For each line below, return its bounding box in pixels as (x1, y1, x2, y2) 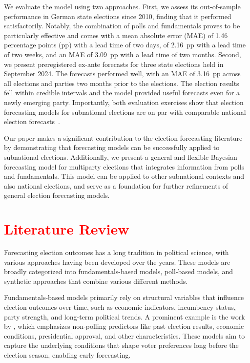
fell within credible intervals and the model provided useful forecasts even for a (4, 87, 240, 98)
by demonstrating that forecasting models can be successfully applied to (4, 142, 220, 152)
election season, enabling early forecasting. (4, 349, 131, 360)
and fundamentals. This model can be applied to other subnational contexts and (4, 171, 244, 181)
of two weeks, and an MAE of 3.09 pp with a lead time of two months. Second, (4, 49, 241, 59)
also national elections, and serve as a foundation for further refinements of (4, 180, 229, 191)
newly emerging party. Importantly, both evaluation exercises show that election (4, 97, 244, 107)
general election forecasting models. (4, 190, 110, 200)
